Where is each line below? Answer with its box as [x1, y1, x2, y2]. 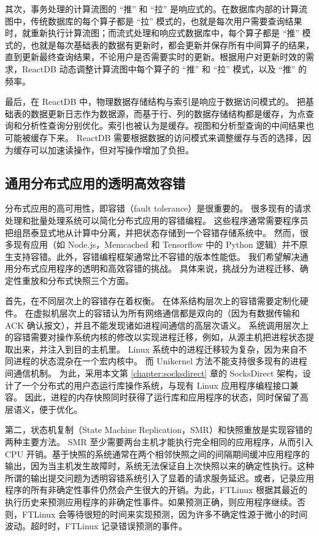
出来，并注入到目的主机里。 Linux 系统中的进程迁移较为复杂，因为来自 [13, 342, 299, 355]
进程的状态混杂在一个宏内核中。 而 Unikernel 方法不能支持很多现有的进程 [13, 354, 307, 367]
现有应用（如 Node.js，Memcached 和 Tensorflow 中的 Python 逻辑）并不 [13, 238, 299, 251]
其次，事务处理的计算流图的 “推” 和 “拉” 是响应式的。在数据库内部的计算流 [5, 2, 308, 15]
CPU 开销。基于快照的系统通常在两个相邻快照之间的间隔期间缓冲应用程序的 [5, 447, 310, 460]
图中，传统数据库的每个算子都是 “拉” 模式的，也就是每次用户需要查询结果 [5, 14, 302, 27]
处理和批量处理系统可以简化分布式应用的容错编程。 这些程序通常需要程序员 [5, 213, 309, 226]
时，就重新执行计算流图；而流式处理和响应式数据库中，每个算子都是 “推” [5, 26, 299, 39]
